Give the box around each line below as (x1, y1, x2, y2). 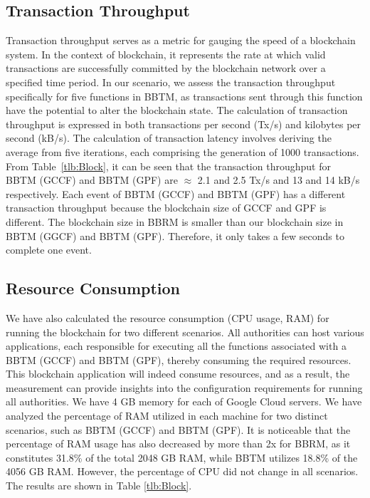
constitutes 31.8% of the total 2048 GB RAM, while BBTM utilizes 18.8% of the (6, 450, 358, 465)
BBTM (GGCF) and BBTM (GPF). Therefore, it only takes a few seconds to (6, 228, 344, 243)
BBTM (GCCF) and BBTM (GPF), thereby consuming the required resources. (6, 352, 351, 367)
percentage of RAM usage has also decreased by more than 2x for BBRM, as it (6, 436, 351, 451)
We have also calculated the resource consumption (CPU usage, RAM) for (6, 310, 329, 325)
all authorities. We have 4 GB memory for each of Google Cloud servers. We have (6, 394, 362, 409)
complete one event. (6, 242, 92, 257)
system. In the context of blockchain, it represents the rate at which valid (6, 46, 326, 61)
